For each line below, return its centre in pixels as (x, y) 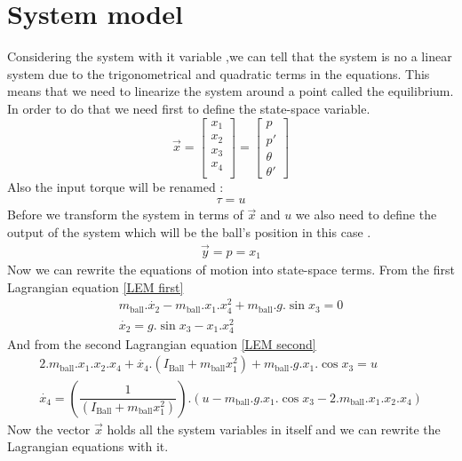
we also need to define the (366, 215)
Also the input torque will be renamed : (115, 186)
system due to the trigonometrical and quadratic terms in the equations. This (219, 73)
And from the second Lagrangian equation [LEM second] (162, 343)
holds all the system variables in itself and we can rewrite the (274, 429)
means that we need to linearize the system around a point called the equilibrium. (231, 91)
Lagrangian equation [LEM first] (96, 286)
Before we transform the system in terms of (125, 215)
